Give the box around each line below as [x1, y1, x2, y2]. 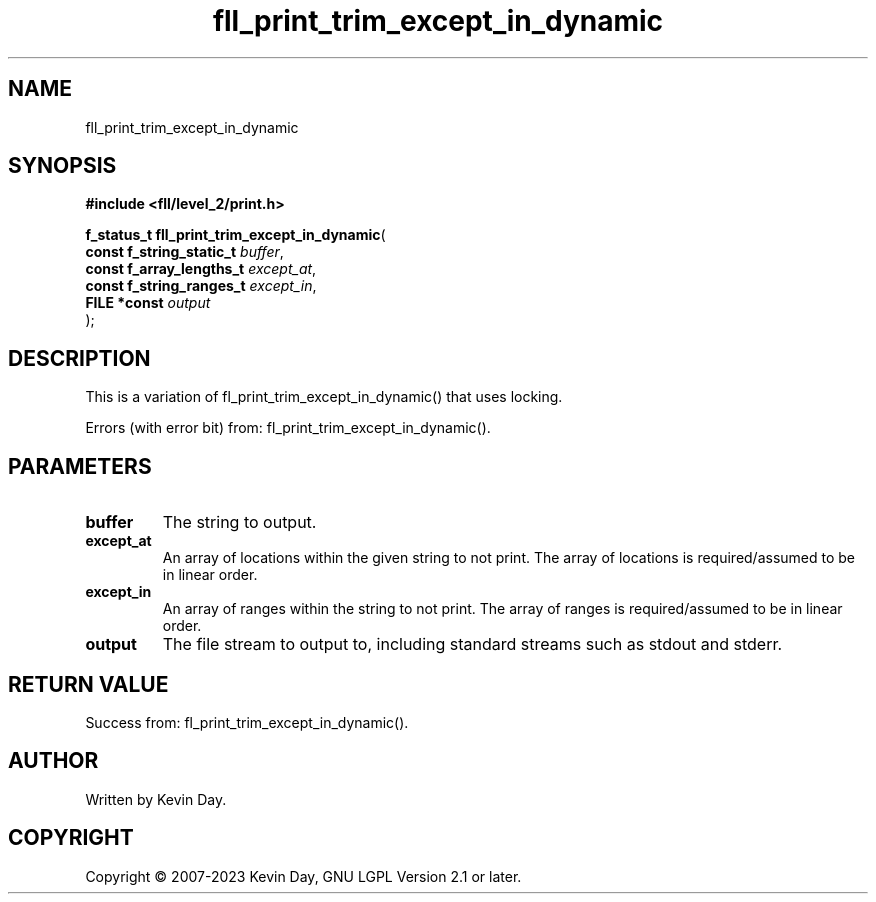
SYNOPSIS [8, 153, 117, 179]
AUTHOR [8, 748, 99, 774]
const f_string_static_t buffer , [85, 243, 284, 261]
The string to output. [162, 512, 317, 533]
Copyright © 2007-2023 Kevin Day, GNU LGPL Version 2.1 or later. [85, 867, 522, 885]
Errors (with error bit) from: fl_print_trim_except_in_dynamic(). [85, 419, 491, 437]
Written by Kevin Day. [85, 790, 227, 808]
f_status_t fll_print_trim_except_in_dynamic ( [85, 226, 386, 244]
